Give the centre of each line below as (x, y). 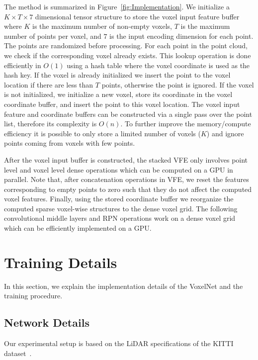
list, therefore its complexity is (50, 124)
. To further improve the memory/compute (186, 124)
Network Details (47, 322)
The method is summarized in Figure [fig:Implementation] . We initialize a (117, 6)
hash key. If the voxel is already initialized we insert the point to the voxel (117, 75)
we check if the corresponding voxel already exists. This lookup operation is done (128, 55)
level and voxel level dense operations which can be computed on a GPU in (119, 169)
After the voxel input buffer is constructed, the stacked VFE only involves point (126, 159)
